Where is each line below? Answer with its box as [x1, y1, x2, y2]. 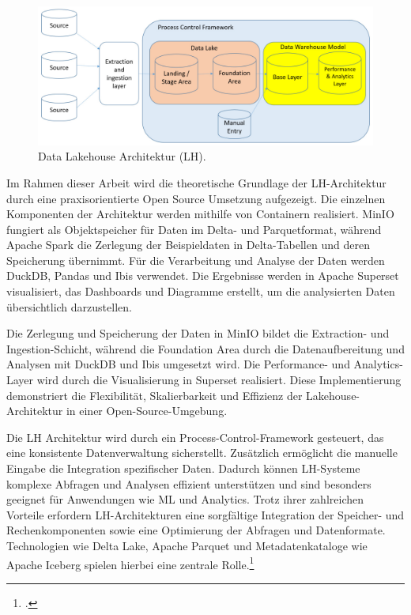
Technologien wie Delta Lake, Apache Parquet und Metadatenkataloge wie [6, 537, 368, 553]
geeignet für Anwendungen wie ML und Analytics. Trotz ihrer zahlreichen [6, 491, 364, 507]
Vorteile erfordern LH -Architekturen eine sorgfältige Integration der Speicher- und [6, 506, 405, 523]
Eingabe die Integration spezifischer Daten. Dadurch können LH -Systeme [6, 460, 360, 476]
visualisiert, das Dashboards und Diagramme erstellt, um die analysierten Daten [6, 283, 395, 300]
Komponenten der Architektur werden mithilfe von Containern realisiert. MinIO [6, 206, 394, 222]
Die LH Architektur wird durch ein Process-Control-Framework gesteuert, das [6, 428, 384, 445]
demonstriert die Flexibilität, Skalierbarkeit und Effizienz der [6, 387, 303, 403]
